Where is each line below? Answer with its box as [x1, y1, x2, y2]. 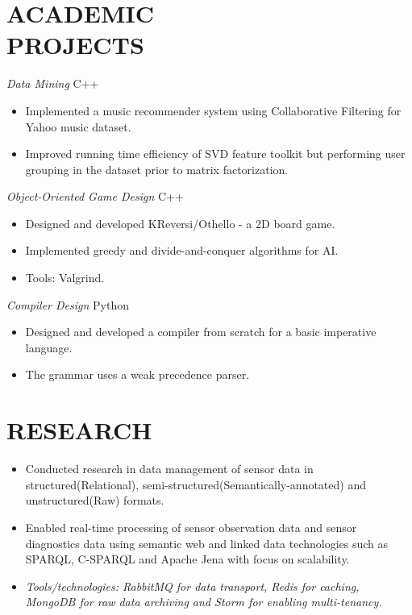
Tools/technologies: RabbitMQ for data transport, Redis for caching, [25, 577, 360, 594]
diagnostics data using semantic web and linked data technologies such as [25, 534, 389, 551]
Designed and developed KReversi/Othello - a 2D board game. [25, 214, 335, 231]
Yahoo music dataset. [25, 118, 131, 135]
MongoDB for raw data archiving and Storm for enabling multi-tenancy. [25, 593, 382, 610]
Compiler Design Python [6, 296, 129, 313]
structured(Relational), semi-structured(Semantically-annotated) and [25, 476, 366, 492]
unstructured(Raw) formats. [25, 492, 164, 509]
